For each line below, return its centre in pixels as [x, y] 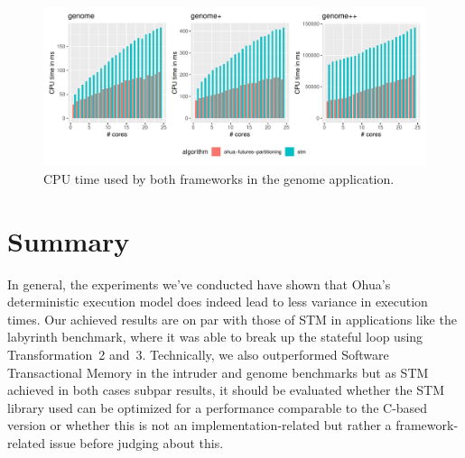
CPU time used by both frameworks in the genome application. [219, 178]
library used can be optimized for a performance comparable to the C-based [218, 407]
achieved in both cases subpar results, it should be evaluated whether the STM [226, 390]
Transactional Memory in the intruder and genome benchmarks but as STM [218, 372]
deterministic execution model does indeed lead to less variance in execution [218, 302]
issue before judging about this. [136, 443]
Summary [69, 240]
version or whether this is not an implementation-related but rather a [200, 425]
